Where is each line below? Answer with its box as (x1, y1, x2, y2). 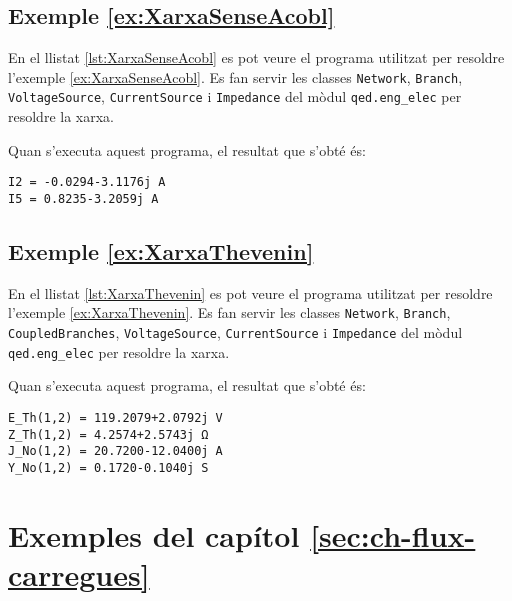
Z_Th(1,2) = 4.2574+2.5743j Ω (8, 427, 209, 442)
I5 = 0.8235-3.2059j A (8, 191, 159, 206)
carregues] (8, 553, 150, 594)
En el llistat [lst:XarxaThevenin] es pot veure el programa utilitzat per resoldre (8, 282, 493, 303)
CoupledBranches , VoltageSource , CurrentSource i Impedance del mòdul (8, 322, 463, 343)
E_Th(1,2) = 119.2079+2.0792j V (8, 410, 223, 425)
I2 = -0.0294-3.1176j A (8, 175, 166, 190)
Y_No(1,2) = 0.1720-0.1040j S (8, 460, 209, 475)
